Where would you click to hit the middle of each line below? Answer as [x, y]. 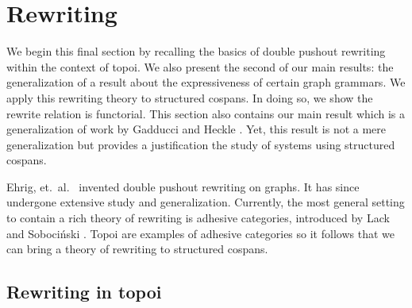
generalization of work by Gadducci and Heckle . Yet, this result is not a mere [196, 129]
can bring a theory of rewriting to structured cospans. [137, 249]
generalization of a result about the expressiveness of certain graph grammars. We [206, 82]
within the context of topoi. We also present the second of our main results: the [200, 66]
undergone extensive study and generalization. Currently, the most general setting [206, 202]
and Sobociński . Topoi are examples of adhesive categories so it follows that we [200, 233]
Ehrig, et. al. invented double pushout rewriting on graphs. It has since [183, 186]
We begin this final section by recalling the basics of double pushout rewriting [196, 51]
